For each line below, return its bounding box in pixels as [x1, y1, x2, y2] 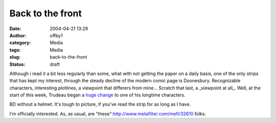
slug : [9, 54, 20, 60]
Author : [9, 32, 27, 38]
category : [9, 40, 31, 46]
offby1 [50, 32, 63, 38]
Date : [9, 26, 21, 32]
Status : [9, 61, 26, 67]
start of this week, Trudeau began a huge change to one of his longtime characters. [9, 92, 186, 98]
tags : [9, 46, 21, 53]
